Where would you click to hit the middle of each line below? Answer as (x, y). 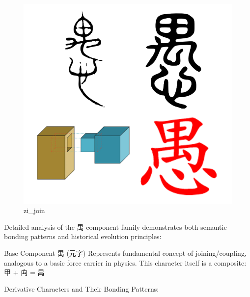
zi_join (34, 210)
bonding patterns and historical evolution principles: (83, 236)
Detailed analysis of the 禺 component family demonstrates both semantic (115, 227)
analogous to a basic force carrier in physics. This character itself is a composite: (125, 262)
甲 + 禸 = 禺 (24, 272)
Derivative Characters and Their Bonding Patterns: (82, 288)
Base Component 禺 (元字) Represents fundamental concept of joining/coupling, (125, 253)
